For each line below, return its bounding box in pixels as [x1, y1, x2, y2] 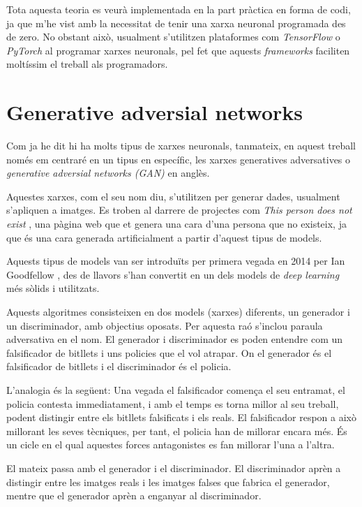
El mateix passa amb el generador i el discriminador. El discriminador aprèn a [6, 460, 341, 475]
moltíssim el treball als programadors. [6, 57, 168, 71]
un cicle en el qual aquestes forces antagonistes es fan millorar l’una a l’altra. [6, 437, 335, 452]
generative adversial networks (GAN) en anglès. [6, 166, 210, 180]
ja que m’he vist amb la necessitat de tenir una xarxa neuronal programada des [6, 15, 346, 30]
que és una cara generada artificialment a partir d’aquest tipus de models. [6, 230, 322, 244]
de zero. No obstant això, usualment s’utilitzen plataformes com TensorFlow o [6, 29, 340, 44]
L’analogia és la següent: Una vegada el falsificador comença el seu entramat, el [6, 383, 345, 397]
